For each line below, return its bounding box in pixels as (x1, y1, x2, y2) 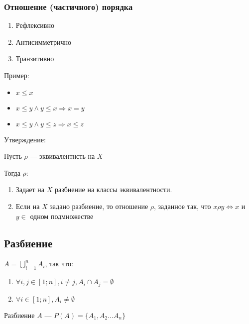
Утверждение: (4, 134, 46, 144)
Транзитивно (15, 53, 54, 64)
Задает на (15, 184, 45, 195)
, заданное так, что (154, 201, 211, 211)
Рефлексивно (15, 20, 54, 30)
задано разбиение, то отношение (50, 201, 148, 211)
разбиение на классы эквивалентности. (54, 184, 172, 195)
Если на (15, 201, 40, 211)
